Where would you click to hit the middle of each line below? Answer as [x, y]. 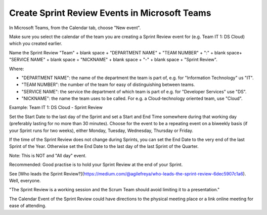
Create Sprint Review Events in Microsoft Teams [110, 13]
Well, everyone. [25, 180]
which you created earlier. [36, 43]
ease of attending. [28, 206]
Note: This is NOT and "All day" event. [48, 155]
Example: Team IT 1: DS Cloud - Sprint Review [56, 107]
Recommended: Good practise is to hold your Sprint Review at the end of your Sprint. [96, 165]
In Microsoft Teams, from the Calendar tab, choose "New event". [75, 28]
